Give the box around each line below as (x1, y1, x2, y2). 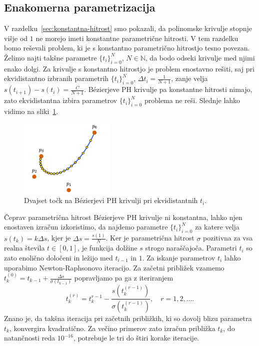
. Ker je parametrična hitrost (105, 232, 194, 243)
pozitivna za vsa (203, 232, 253, 243)
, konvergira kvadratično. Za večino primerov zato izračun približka (9, 322, 215, 333)
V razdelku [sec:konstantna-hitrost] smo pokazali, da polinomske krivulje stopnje (4, 23, 252, 33)
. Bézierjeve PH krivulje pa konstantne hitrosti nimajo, (84, 84, 252, 94)
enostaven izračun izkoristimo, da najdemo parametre (4, 221, 168, 232)
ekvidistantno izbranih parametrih (4, 73, 109, 83)
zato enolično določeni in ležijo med (4, 252, 113, 263)
